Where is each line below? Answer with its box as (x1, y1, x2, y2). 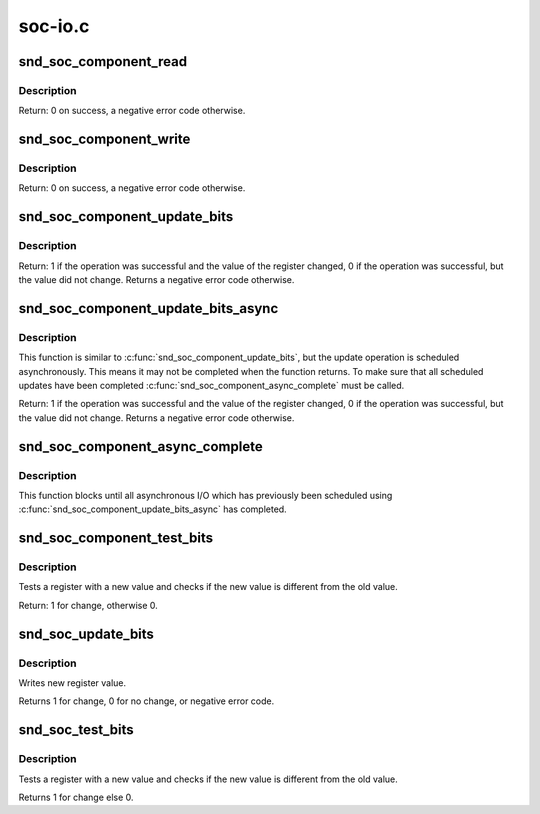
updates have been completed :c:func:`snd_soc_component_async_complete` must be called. (18, 379, 405, 391)
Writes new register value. (18, 676, 127, 689)
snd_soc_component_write (18, 131, 191, 148)
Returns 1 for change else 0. (18, 791, 134, 803)
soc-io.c (18, 15, 90, 37)
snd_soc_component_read (18, 53, 188, 70)
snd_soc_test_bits (18, 721, 134, 739)
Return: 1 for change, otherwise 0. (18, 599, 159, 611)
